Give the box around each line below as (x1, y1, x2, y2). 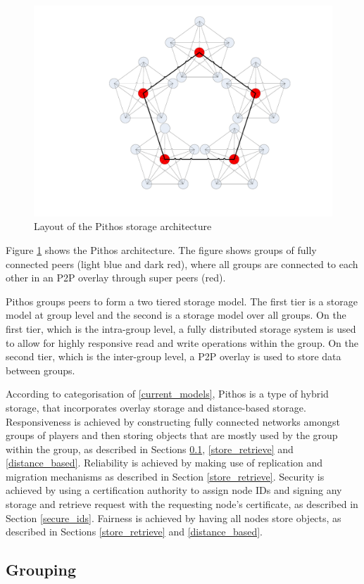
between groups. (6, 362, 75, 377)
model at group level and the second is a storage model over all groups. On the (6, 307, 346, 322)
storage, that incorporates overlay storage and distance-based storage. (6, 400, 306, 414)
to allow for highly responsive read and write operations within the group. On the (6, 335, 359, 350)
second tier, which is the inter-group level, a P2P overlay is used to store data (6, 349, 341, 364)
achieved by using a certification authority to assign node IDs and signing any (6, 483, 342, 497)
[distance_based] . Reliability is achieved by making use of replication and (6, 455, 323, 470)
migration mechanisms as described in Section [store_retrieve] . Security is (6, 469, 325, 483)
